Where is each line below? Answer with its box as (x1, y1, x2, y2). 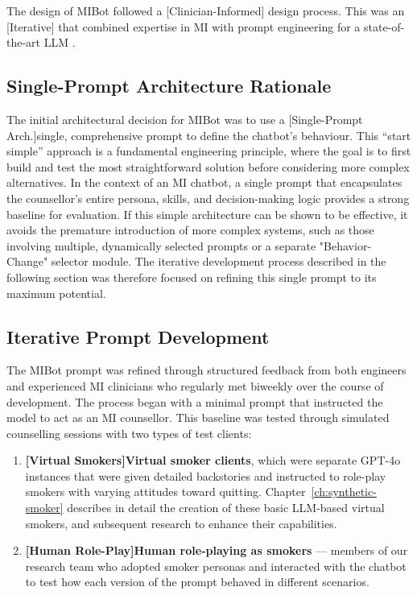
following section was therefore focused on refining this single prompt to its (6, 268, 377, 285)
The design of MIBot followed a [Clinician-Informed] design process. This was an (6, 2, 405, 19)
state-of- (364, 18, 405, 35)
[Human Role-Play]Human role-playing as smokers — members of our (25, 542, 408, 559)
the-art (6, 34, 41, 51)
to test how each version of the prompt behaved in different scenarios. (25, 573, 370, 590)
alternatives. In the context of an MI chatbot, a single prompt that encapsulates (6, 174, 403, 191)
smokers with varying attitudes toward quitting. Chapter (25, 483, 306, 500)
